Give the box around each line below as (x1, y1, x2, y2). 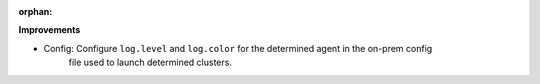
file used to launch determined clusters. (68, 56, 232, 69)
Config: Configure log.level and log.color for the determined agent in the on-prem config (43, 42, 433, 54)
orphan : (18, 6, 53, 17)
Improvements (18, 24, 81, 36)
